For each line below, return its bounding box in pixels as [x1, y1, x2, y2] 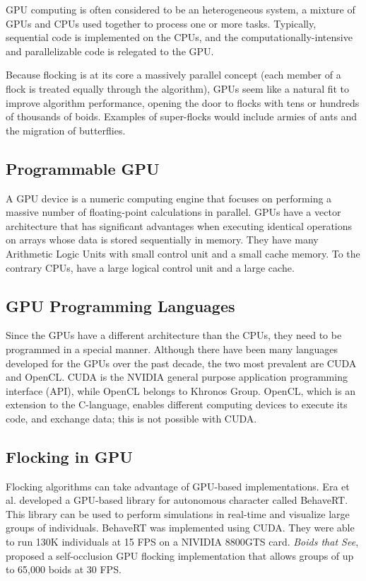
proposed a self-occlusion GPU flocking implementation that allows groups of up [6, 548, 354, 563]
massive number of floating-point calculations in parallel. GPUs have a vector [6, 205, 341, 219]
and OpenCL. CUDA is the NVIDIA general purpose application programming [6, 369, 348, 384]
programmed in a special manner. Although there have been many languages [6, 341, 338, 356]
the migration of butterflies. [6, 122, 126, 137]
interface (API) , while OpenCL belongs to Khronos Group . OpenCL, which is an [6, 383, 355, 398]
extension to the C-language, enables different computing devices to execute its [6, 397, 348, 412]
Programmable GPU [6, 157, 160, 179]
